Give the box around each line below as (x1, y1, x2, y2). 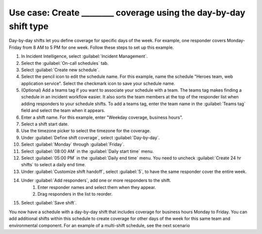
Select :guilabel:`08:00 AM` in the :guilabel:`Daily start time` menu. (21, 148, 154, 154)
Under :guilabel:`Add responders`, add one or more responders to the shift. (21, 177, 171, 184)
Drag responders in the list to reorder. (37, 191, 113, 197)
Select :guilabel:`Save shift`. (21, 200, 77, 206)
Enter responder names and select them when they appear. (37, 184, 156, 190)
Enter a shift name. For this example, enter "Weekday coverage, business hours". (21, 114, 183, 120)
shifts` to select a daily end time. (21, 162, 86, 168)
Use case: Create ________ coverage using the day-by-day (9, 7, 246, 18)
